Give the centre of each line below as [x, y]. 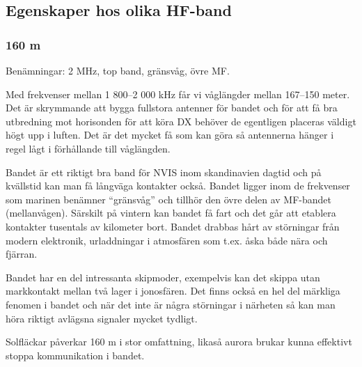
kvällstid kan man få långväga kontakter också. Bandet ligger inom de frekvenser [178, 186]
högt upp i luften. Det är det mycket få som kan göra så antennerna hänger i [170, 135]
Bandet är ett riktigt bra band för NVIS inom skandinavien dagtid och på [164, 172]
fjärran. [22, 254]
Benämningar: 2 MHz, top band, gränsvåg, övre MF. [118, 70]
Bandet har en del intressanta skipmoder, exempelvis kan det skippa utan [163, 277]
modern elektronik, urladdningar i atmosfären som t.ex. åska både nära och [167, 240]
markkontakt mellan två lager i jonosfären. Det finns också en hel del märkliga [173, 291]
